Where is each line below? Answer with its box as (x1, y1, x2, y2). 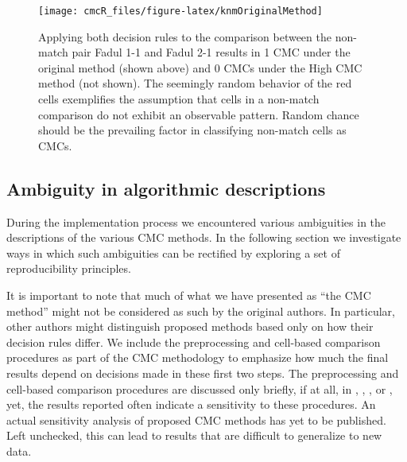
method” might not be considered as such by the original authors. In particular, (6, 302, 395, 319)
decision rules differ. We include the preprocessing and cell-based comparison (6, 333, 381, 350)
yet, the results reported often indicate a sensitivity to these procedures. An (6, 396, 376, 413)
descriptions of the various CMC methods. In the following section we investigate (6, 229, 401, 246)
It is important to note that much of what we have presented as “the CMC (6, 286, 371, 303)
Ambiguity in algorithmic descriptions (6, 176, 326, 200)
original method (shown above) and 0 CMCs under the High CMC (38, 59, 362, 76)
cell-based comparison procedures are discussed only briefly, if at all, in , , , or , (6, 380, 393, 397)
